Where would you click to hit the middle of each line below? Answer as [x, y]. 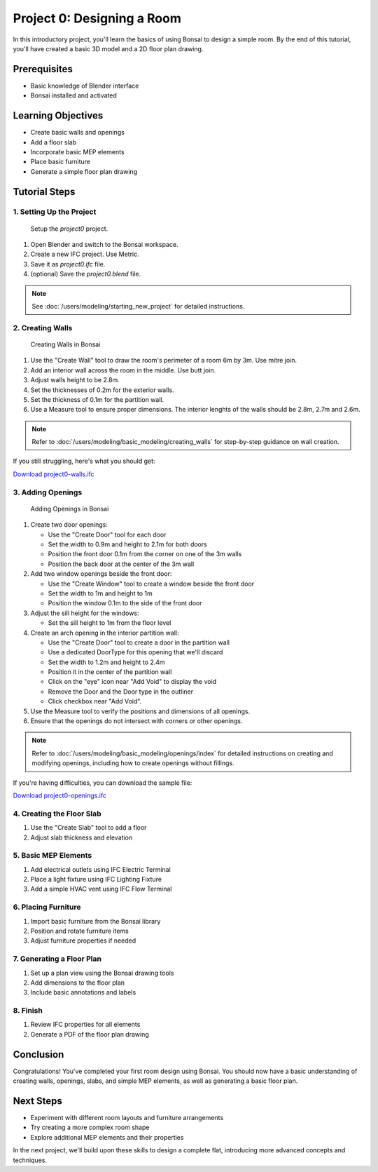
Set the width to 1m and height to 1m [100, 593]
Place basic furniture [61, 162]
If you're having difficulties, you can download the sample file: [103, 783]
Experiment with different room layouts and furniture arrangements [127, 1118]
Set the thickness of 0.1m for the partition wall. [97, 399]
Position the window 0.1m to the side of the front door [125, 603]
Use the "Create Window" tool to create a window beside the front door [151, 584]
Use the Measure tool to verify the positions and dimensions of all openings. [140, 711]
